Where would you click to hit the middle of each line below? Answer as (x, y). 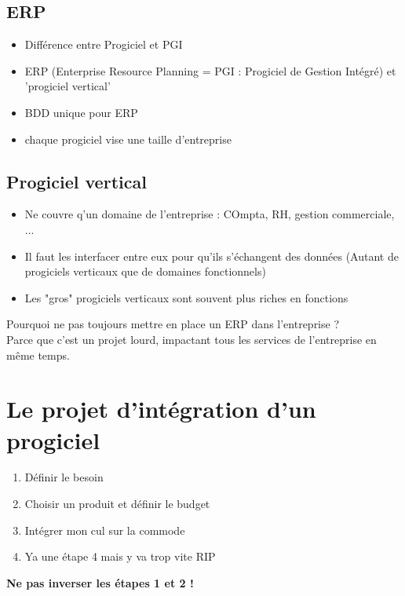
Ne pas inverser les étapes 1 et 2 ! (100, 582)
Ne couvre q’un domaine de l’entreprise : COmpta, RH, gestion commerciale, (210, 214)
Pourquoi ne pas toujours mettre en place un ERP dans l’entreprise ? (173, 324)
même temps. (38, 355)
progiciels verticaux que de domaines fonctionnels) (145, 271)
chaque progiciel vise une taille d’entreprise (128, 139)
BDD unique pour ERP (81, 112)
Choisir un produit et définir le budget (117, 504)
